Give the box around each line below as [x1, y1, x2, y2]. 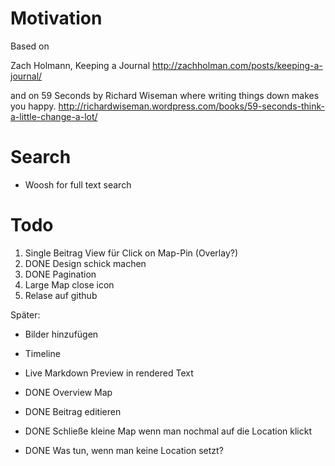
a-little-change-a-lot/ [10, 110, 98, 122]
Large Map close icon [24, 278, 115, 291]
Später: [10, 308, 41, 321]
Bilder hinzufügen [24, 328, 99, 340]
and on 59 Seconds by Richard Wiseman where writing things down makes [10, 89, 320, 101]
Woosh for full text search [24, 178, 132, 191]
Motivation [10, 7, 103, 30]
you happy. [10, 100, 57, 112]
